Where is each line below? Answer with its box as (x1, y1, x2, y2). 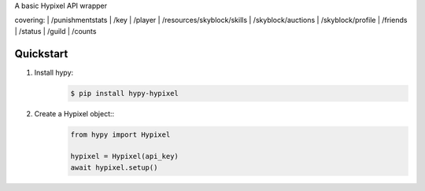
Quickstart (14, 47, 68, 61)
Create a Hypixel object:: (34, 108, 115, 118)
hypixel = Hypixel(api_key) (70, 152, 179, 161)
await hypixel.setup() (70, 163, 158, 172)
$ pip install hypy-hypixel (70, 89, 179, 97)
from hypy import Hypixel (70, 130, 171, 139)
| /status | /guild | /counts (14, 26, 97, 35)
